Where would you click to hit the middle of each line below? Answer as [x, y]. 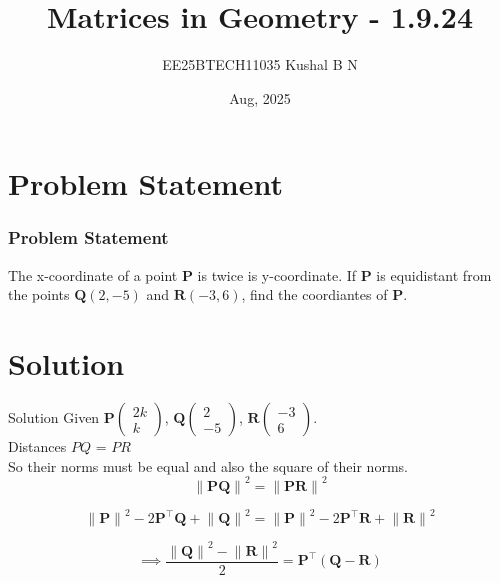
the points [39, 294]
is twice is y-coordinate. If [277, 274]
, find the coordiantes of [314, 294]
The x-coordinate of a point [93, 274]
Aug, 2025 [260, 97]
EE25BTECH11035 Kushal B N [260, 64]
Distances [37, 446]
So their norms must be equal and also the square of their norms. [208, 465]
